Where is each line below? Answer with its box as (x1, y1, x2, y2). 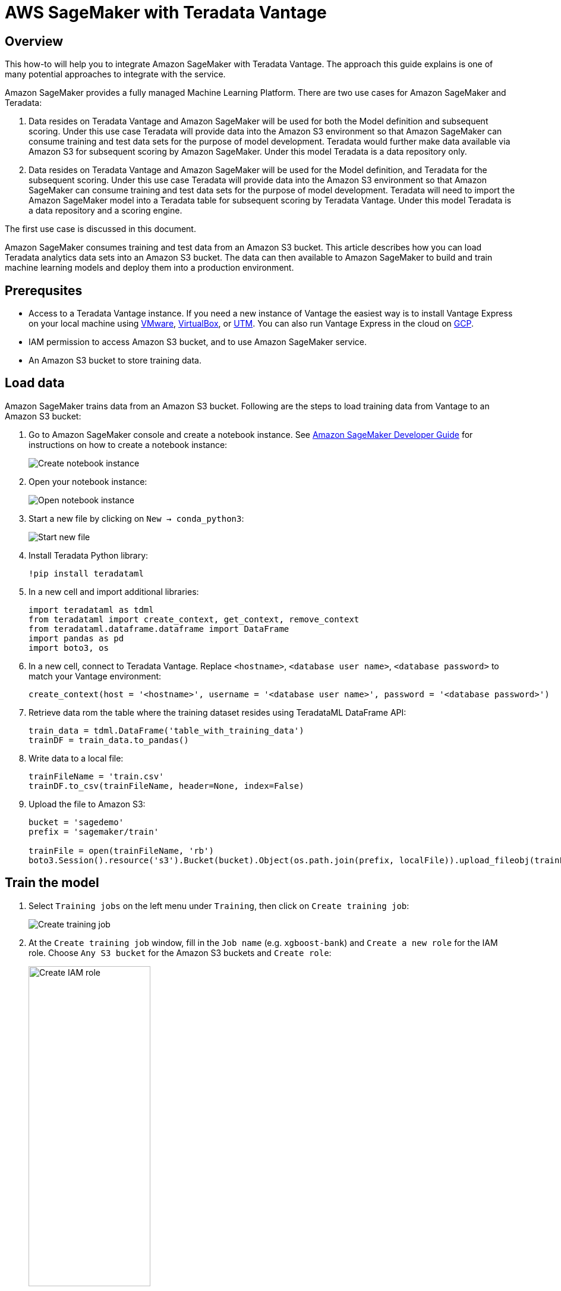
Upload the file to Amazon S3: (29, 798, 146, 809)
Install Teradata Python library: (29, 550, 149, 560)
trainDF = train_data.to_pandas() (29, 735, 189, 745)
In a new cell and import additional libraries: (29, 586, 199, 597)
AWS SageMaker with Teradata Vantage (5, 2, 327, 23)
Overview (5, 33, 64, 49)
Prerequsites (5, 283, 83, 298)
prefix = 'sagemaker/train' (29, 826, 159, 836)
